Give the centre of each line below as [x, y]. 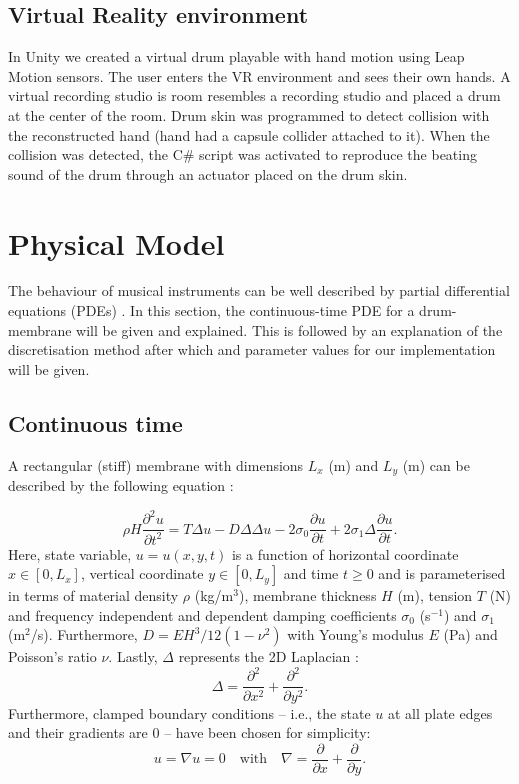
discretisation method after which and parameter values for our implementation [252, 349]
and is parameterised [442, 573]
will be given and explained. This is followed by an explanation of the [289, 329]
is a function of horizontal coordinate [345, 553]
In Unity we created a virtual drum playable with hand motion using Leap [236, 56]
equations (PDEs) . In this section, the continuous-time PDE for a [211, 310]
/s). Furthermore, [84, 634]
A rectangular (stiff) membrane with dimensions [156, 464]
